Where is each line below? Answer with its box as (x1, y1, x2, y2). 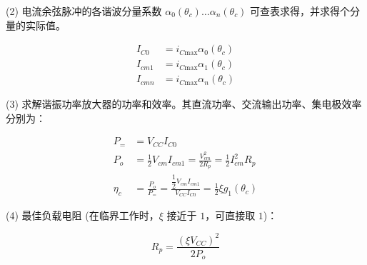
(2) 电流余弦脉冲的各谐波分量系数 (6, 4, 162, 18)
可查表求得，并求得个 (250, 4, 351, 18)
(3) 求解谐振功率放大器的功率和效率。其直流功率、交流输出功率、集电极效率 (6, 96, 362, 111)
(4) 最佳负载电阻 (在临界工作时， (6, 208, 159, 223)
